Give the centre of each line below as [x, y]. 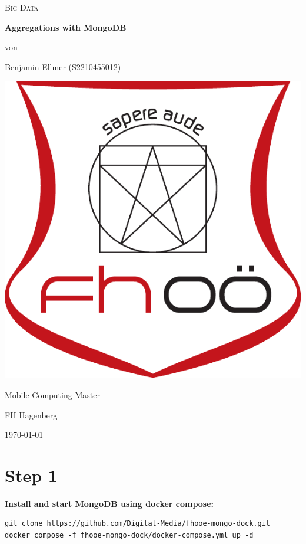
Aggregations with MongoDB [66, 27]
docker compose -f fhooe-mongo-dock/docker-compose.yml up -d [129, 535]
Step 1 [31, 475]
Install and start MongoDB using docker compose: [109, 503]
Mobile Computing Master [52, 394]
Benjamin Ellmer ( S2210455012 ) [63, 66]
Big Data [22, 7]
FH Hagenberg [31, 414]
